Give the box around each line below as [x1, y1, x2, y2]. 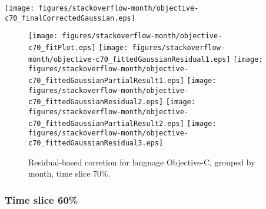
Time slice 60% [5, 192, 78, 207]
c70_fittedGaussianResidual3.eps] [28, 138, 164, 147]
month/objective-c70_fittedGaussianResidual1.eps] [28, 55, 231, 64]
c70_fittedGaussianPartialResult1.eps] [28, 76, 184, 85]
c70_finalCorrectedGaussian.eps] [5, 14, 135, 22]
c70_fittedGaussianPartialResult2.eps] [28, 119, 184, 128]
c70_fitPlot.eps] [28, 43, 96, 52]
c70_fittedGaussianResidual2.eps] [28, 98, 164, 107]
